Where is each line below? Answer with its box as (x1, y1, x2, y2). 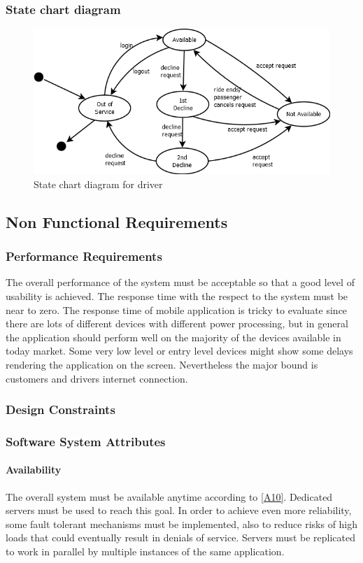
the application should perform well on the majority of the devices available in (6, 329, 341, 344)
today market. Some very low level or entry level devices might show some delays (6, 343, 353, 358)
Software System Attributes (6, 432, 166, 450)
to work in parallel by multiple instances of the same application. (6, 543, 285, 558)
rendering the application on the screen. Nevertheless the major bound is (6, 357, 318, 371)
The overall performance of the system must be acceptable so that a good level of (6, 275, 355, 290)
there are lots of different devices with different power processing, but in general (6, 316, 348, 331)
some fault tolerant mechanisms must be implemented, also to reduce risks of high (6, 516, 358, 531)
